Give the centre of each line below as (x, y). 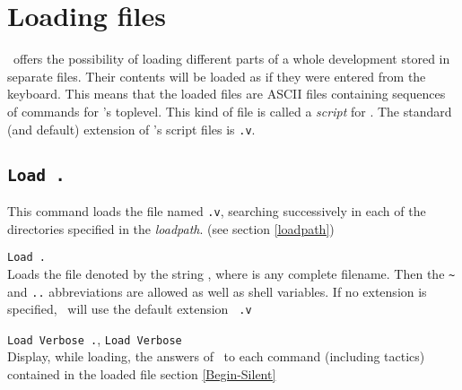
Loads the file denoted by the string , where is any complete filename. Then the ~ (231, 273)
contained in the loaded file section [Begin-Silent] (142, 374)
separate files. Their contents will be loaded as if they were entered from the (217, 76)
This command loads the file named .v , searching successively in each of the (217, 210)
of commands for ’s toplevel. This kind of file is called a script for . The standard (230, 111)
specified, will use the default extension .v (130, 309)
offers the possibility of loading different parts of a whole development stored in (231, 59)
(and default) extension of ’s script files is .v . (131, 129)
